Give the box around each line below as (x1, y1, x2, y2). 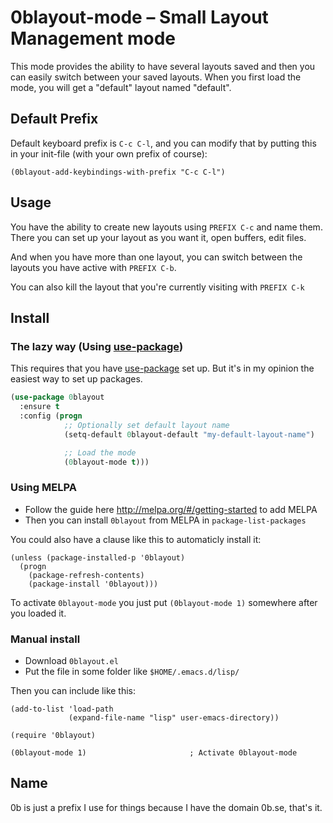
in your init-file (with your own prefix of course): (10, 147, 208, 160)
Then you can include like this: (10, 684, 137, 696)
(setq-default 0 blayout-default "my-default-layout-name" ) (63, 429, 315, 440)
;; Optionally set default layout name (63, 420, 230, 430)
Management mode (10, 27, 177, 50)
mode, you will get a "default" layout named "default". (10, 81, 232, 93)
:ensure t (19, 402, 60, 412)
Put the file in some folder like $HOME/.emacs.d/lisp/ (24, 665, 240, 677)
